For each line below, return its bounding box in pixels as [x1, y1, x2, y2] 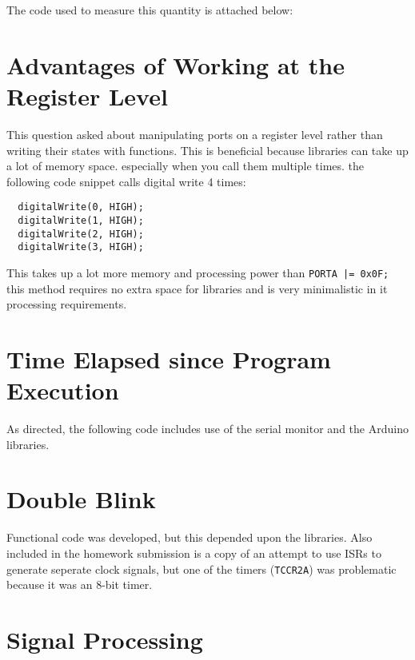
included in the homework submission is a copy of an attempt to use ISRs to [6, 544, 381, 561]
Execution [6, 374, 119, 407]
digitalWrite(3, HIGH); [18, 241, 144, 253]
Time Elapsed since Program [6, 342, 331, 375]
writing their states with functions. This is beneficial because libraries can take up [6, 141, 409, 158]
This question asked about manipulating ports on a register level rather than [6, 125, 383, 142]
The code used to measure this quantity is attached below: [6, 2, 293, 18]
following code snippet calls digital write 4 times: [6, 173, 246, 189]
